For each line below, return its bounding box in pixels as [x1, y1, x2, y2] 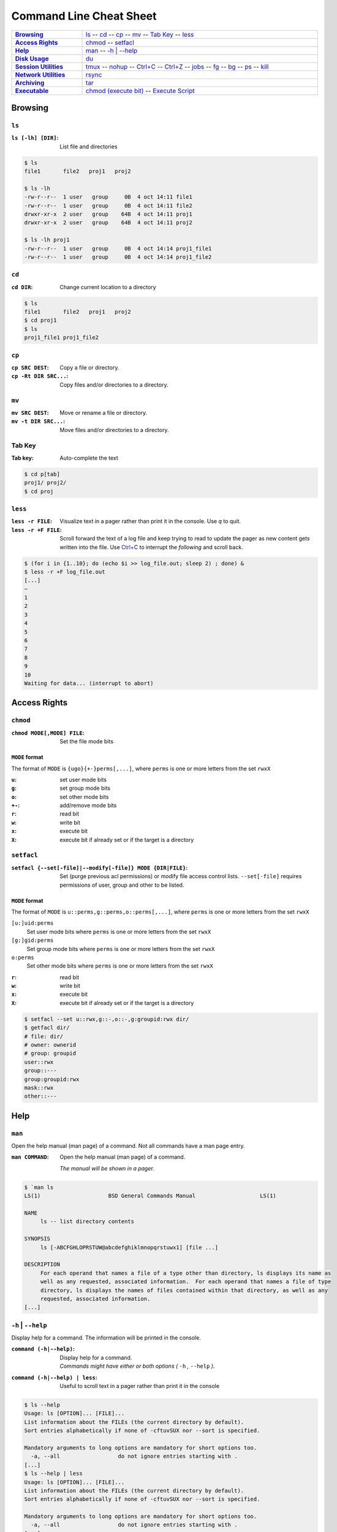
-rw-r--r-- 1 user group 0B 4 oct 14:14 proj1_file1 [24, 245, 212, 252]
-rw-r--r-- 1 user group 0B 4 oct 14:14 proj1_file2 [24, 253, 212, 260]
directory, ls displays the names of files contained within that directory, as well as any [40, 1287, 328, 1294]
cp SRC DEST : [11, 364, 49, 371]
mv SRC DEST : [11, 409, 49, 416]
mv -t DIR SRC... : [11, 417, 66, 425]
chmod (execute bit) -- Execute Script [86, 86, 195, 95]
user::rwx [24, 1058, 54, 1066]
